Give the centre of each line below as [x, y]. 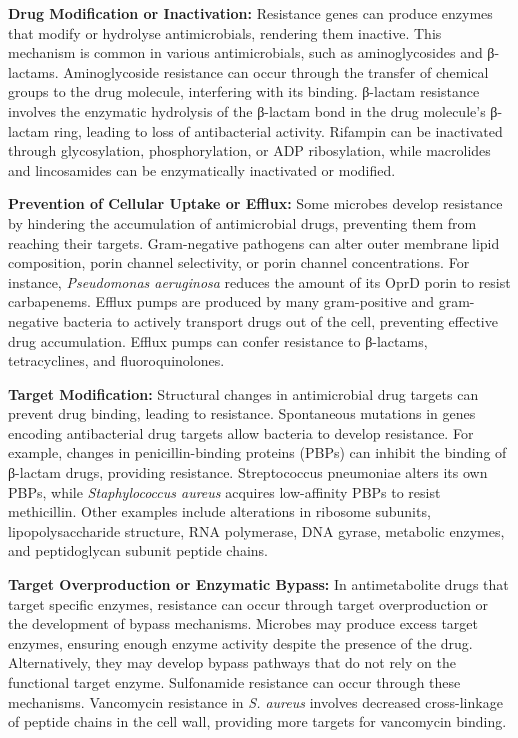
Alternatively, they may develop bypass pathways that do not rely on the [232, 662]
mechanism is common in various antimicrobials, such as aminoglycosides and [245, 52]
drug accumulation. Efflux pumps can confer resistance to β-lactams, [218, 340]
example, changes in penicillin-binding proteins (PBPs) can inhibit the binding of [257, 452]
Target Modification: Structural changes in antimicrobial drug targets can [243, 393]
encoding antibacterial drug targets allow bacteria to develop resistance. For [241, 432]
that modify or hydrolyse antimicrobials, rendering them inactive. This [225, 32]
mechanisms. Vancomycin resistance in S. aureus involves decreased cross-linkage [255, 701]
